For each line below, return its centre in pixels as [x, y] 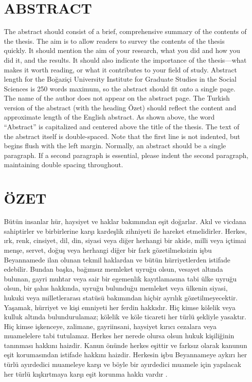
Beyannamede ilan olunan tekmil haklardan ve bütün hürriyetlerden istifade [117, 259]
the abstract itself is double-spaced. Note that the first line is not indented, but [122, 136]
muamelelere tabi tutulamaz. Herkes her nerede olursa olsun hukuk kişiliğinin [119, 336]
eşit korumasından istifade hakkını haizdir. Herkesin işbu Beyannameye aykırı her [126, 355]
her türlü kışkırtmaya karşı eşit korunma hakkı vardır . [86, 373]
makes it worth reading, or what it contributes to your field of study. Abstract [120, 69]
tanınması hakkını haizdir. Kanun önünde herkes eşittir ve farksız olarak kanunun [126, 345]
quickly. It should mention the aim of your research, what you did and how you [122, 50]
